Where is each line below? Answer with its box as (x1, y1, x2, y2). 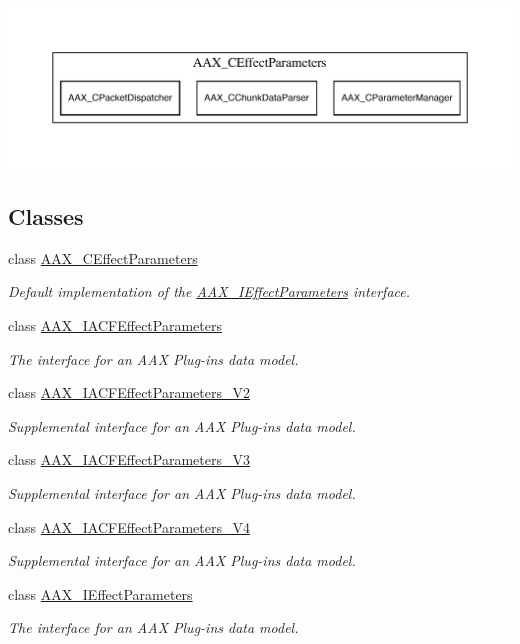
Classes (8, 200, 84, 231)
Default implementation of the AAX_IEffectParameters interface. (8, 281, 411, 302)
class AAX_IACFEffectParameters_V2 (8, 382, 250, 403)
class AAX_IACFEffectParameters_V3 (8, 449, 250, 470)
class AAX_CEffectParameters (8, 247, 198, 268)
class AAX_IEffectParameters (8, 583, 193, 604)
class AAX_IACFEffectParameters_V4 (8, 516, 250, 537)
